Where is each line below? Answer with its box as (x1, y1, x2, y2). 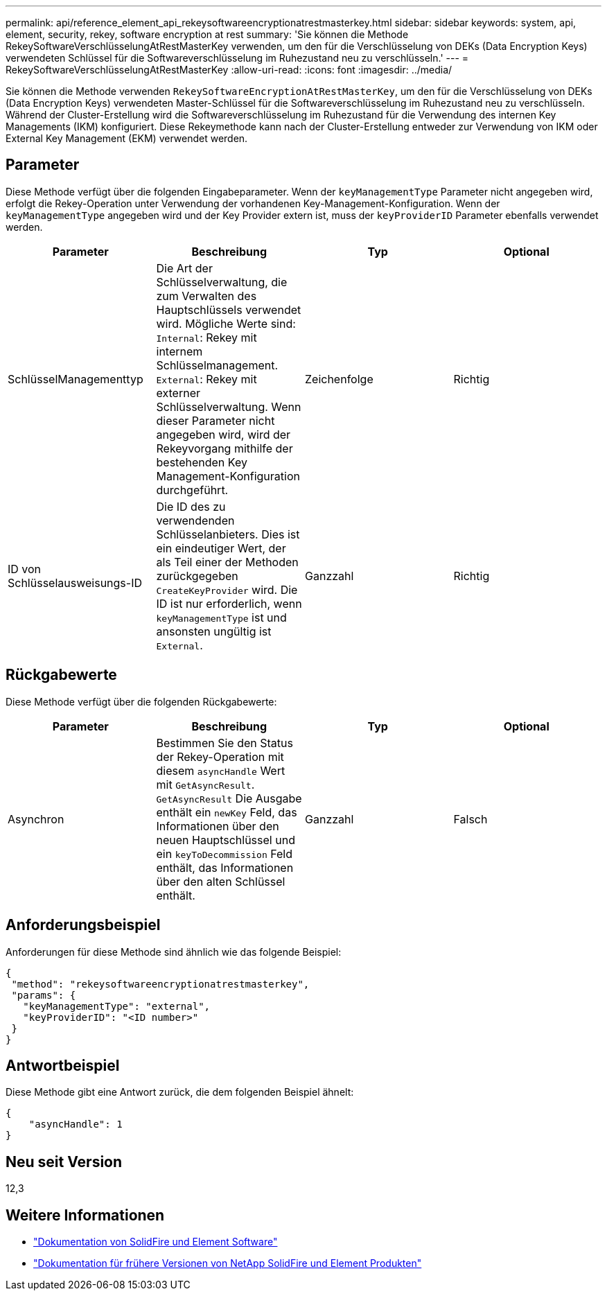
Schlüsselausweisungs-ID (8, 575, 143, 590)
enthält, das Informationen (156, 860, 294, 875)
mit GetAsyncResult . (156, 777, 255, 791)
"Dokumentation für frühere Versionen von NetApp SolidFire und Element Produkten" (33, 1257, 422, 1270)
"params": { (11, 989, 76, 1001)
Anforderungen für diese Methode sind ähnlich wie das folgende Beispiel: (6, 945, 342, 958)
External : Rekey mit (156, 371, 257, 386)
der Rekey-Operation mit (156, 749, 284, 764)
